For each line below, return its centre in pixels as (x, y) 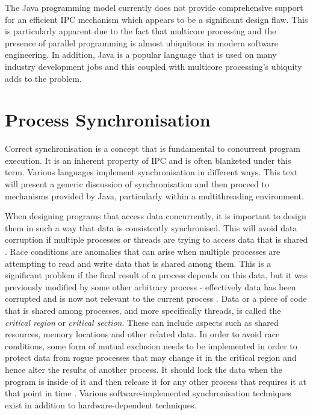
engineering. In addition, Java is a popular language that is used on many (141, 55)
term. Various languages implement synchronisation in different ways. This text (151, 172)
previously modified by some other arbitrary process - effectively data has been (150, 286)
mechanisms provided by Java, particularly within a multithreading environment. (154, 195)
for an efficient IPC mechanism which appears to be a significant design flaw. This (156, 19)
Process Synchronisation (108, 120)
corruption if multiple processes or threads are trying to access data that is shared (156, 239)
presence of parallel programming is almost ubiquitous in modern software (142, 42)
